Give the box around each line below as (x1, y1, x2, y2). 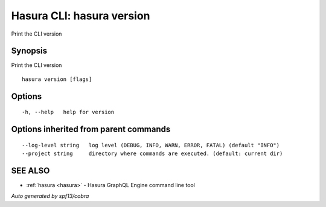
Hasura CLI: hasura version (11, 9, 150, 22)
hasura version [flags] (22, 75, 92, 83)
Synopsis (11, 46, 48, 56)
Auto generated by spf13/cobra (11, 193, 89, 200)
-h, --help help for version (22, 109, 115, 116)
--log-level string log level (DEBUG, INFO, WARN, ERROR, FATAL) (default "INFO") (22, 142, 280, 148)
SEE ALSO (11, 165, 50, 176)
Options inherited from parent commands (11, 124, 171, 135)
